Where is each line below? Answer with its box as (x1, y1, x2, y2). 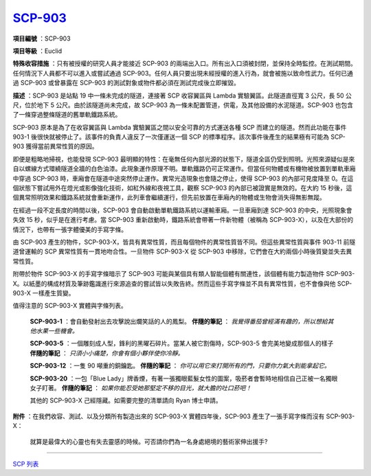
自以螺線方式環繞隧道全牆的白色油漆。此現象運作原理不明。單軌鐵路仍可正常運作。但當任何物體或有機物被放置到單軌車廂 (12, 165, 356, 173)
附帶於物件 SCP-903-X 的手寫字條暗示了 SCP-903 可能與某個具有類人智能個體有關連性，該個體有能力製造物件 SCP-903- (12, 270, 355, 278)
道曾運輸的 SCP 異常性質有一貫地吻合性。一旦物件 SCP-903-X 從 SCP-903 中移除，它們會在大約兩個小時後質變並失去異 (12, 247, 352, 256)
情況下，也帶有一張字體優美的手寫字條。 (12, 225, 127, 234)
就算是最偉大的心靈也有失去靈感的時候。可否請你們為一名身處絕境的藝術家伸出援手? (30, 437, 268, 446)
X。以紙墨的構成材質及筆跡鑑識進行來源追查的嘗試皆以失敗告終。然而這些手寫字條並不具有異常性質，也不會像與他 (12, 279, 336, 288)
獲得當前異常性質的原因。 (25, 142, 99, 150)
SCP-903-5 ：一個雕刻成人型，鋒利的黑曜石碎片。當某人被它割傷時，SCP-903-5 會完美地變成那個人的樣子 (30, 339, 334, 348)
